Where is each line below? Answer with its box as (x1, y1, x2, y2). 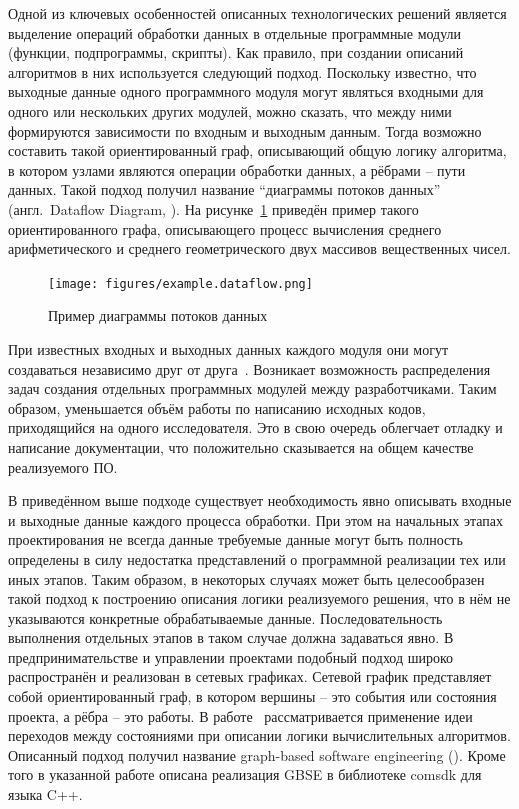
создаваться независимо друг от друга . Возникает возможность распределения (8, 358, 491, 379)
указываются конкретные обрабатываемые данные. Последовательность (8, 607, 443, 628)
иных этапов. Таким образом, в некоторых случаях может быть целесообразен (8, 568, 485, 589)
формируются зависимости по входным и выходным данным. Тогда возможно (8, 120, 482, 141)
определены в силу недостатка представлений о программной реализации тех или (8, 548, 506, 569)
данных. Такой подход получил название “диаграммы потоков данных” (8, 179, 441, 200)
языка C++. (8, 784, 83, 805)
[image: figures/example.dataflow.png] (48, 276, 313, 291)
